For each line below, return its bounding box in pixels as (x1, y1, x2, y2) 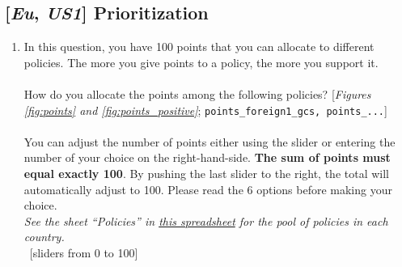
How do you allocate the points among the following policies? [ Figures (23, 85, 371, 102)
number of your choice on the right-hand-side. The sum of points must (23, 149, 391, 166)
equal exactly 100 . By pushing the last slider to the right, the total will (23, 165, 389, 182)
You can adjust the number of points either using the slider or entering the (23, 133, 396, 150)
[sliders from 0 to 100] (29, 244, 138, 261)
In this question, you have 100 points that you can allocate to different (23, 38, 374, 55)
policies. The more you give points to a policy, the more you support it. (23, 53, 379, 70)
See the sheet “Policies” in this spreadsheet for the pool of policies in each (23, 212, 388, 229)
